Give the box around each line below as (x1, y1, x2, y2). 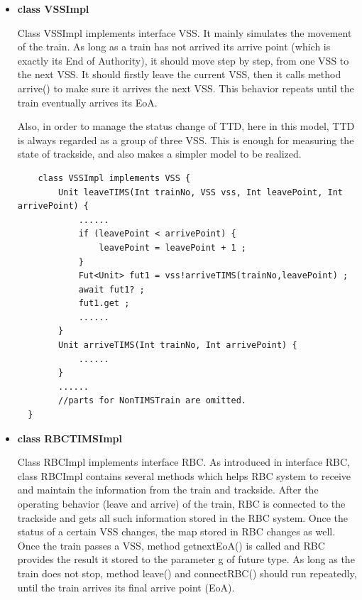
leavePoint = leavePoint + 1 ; (99, 242, 246, 253)
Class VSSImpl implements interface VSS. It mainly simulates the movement (17, 25, 352, 40)
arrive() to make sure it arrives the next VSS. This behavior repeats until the (17, 80, 354, 95)
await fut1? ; (78, 284, 145, 295)
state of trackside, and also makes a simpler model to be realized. (17, 146, 302, 161)
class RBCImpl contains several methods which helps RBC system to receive (17, 468, 351, 483)
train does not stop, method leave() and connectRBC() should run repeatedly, (17, 565, 357, 580)
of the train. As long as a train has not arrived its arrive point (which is (17, 39, 331, 54)
